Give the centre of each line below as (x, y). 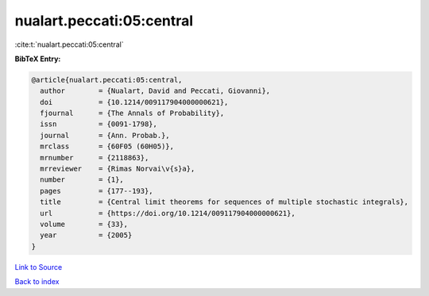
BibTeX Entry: (38, 59)
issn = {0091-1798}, (99, 124)
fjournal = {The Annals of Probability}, (132, 113)
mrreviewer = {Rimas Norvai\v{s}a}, (118, 169)
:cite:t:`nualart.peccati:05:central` (69, 44)
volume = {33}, (84, 224)
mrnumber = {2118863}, (95, 158)
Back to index (37, 282)
